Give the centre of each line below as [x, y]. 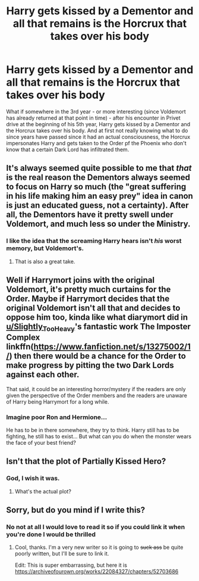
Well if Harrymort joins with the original [80, 280]
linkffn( [20, 347]
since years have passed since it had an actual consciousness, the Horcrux [98, 137]
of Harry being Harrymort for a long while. [58, 402]
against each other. [43, 375]
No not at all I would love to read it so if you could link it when [96, 527]
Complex [23, 338]
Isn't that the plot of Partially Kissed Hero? [86, 462]
